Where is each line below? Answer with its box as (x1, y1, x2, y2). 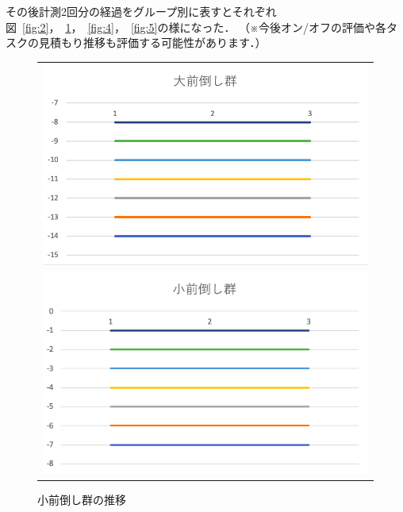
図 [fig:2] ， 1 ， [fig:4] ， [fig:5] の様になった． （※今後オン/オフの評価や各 (6, 18, 386, 35)
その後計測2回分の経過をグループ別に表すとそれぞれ (6, 3, 277, 19)
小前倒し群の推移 (37, 491, 126, 508)
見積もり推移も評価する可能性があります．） (38, 34, 267, 51)
